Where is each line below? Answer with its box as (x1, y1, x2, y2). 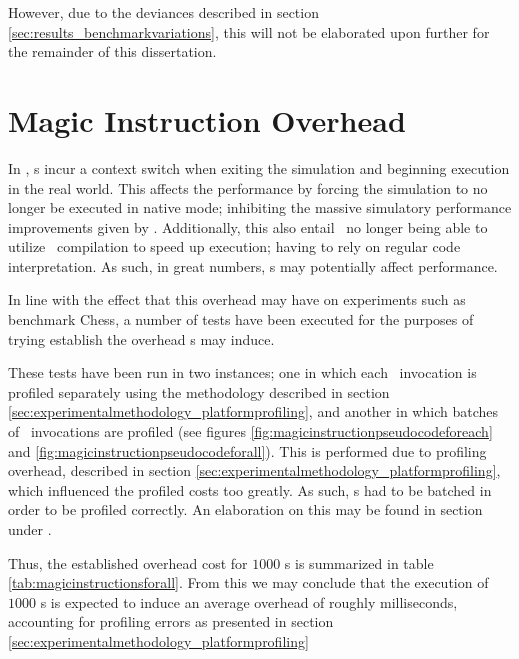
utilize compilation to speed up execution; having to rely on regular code (8, 236, 461, 257)
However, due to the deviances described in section (8, 2, 319, 22)
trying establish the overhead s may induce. (8, 328, 275, 349)
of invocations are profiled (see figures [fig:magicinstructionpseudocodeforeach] (8, 421, 493, 442)
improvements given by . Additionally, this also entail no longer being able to (8, 216, 488, 237)
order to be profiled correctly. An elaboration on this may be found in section (8, 499, 483, 520)
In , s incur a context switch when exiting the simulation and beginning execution (8, 157, 510, 178)
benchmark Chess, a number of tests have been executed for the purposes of (8, 309, 474, 330)
